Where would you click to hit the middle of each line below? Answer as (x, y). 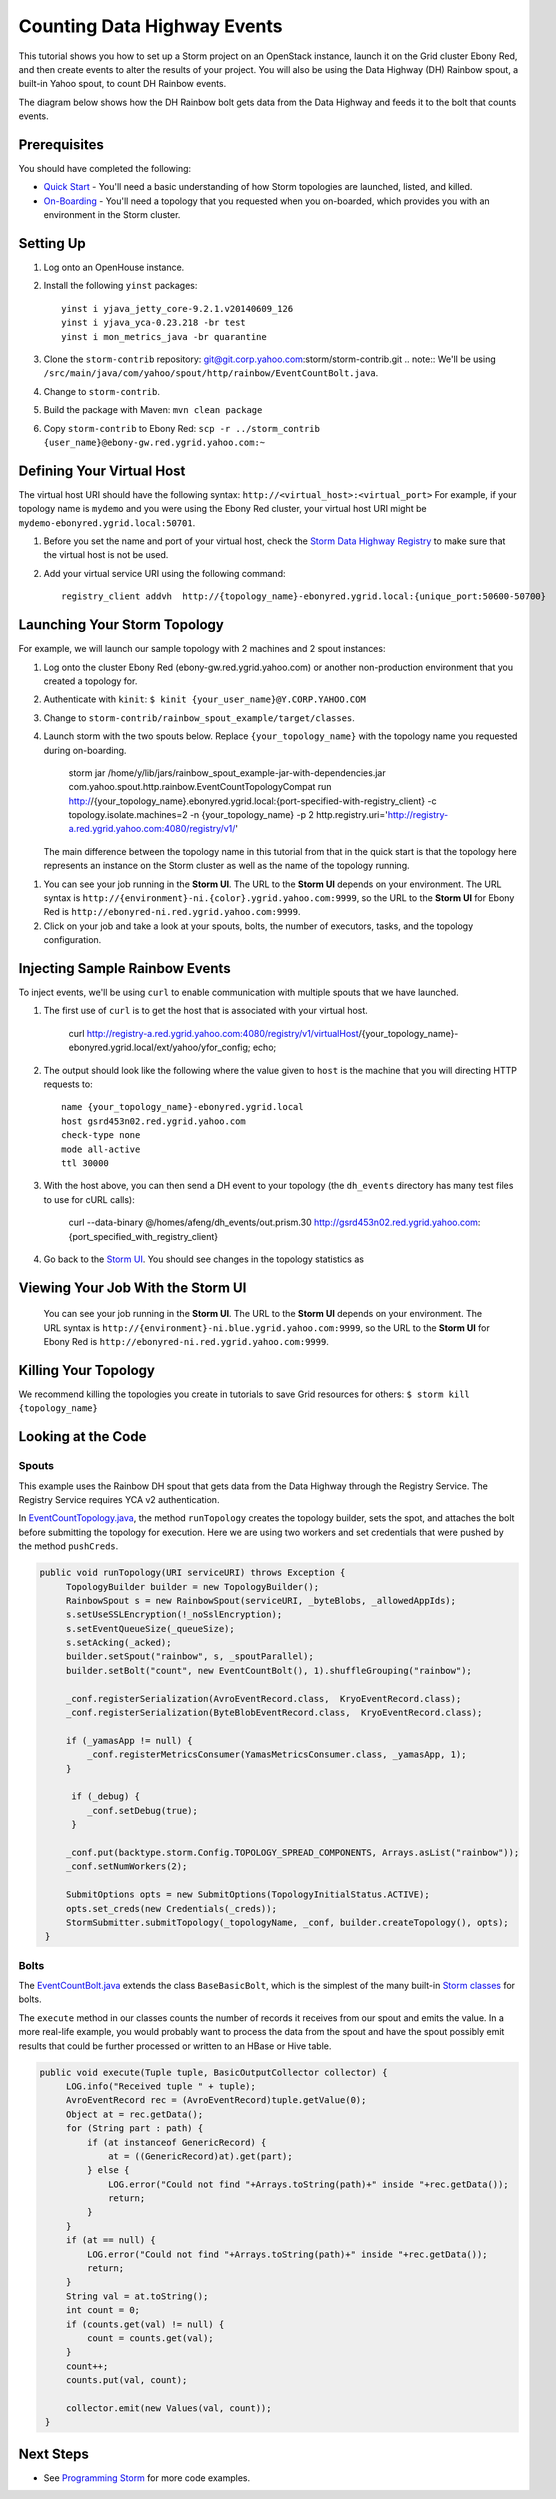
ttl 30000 (85, 1163)
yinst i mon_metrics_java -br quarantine (164, 336)
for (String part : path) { (134, 2128)
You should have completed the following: (105, 169)
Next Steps (53, 2453)
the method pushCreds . (68, 1546)
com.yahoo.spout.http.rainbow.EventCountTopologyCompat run (200, 787)
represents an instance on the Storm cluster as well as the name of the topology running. (226, 866)
